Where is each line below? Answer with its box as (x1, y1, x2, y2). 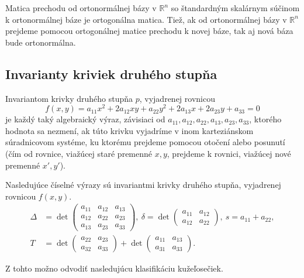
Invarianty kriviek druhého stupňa (5, 64, 217, 83)
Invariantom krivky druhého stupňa (5, 92, 133, 104)
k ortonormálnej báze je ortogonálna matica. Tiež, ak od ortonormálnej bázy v (5, 13, 287, 25)
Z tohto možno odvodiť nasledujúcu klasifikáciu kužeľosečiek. (5, 262, 223, 274)
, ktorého (249, 113, 282, 125)
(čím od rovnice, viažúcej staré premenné (5, 147, 153, 160)
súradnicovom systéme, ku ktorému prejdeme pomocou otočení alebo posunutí (5, 136, 285, 148)
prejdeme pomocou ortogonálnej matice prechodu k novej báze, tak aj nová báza (5, 25, 293, 37)
